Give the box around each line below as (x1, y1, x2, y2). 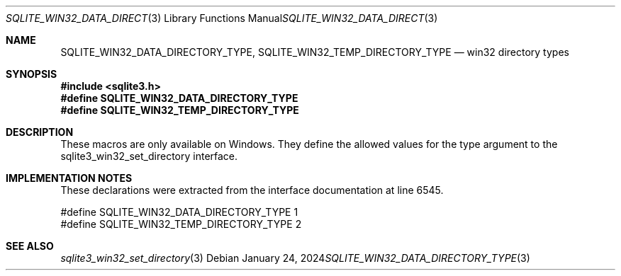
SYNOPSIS (6, 68, 57, 80)
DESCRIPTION (6, 126, 74, 138)
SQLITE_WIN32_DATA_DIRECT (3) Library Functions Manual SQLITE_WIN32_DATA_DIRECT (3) (6, 12, 438, 24)
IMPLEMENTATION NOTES (6, 172, 133, 184)
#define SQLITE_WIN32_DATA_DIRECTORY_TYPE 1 (60, 206, 298, 218)
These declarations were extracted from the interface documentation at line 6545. (60, 184, 444, 196)
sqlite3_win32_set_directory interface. (60, 150, 238, 162)
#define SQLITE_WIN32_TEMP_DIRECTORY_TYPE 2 (60, 218, 302, 230)
